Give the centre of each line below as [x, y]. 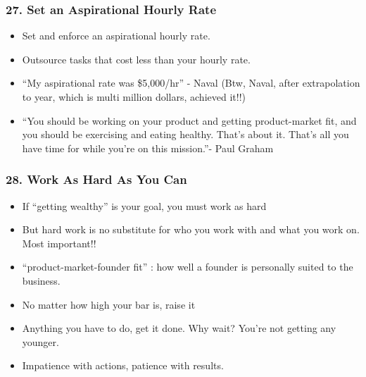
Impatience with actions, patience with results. [123, 365]
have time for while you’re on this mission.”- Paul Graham [148, 148]
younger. [40, 341]
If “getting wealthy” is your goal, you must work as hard [144, 205]
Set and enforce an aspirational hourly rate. [116, 36]
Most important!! [59, 243]
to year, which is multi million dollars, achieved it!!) [134, 97]
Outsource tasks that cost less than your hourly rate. [136, 59]
